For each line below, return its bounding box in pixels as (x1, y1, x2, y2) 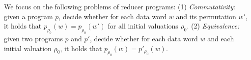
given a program (4, 11, 53, 21)
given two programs (4, 33, 63, 43)
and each (207, 33, 234, 43)
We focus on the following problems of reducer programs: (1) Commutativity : (4, 1, 235, 11)
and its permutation (176, 11, 236, 21)
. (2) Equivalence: (187, 21, 240, 31)
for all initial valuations (108, 21, 178, 31)
